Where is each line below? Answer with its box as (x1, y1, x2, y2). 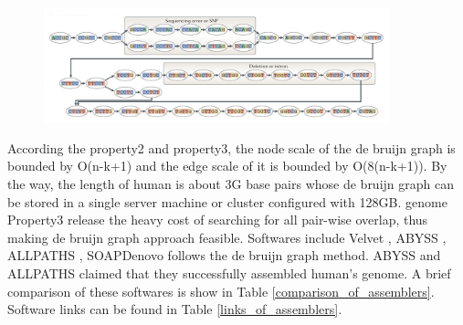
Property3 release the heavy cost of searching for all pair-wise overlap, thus (7, 210, 428, 229)
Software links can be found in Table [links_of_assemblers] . (7, 299, 342, 319)
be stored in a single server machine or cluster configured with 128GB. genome (7, 192, 447, 211)
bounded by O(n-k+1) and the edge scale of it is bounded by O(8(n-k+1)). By (7, 156, 447, 175)
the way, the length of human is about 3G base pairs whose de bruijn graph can (7, 174, 454, 193)
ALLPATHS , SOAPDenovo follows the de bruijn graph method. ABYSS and (7, 246, 441, 265)
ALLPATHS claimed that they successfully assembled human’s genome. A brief (7, 263, 451, 282)
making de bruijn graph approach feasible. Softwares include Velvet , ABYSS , (7, 227, 447, 246)
